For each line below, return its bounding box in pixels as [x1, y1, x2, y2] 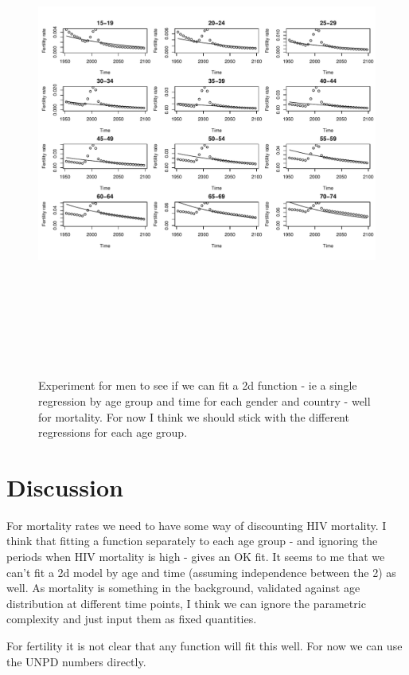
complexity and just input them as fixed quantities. [6, 610, 257, 627]
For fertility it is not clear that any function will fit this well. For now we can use [6, 637, 403, 653]
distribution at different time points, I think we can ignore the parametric [6, 595, 366, 611]
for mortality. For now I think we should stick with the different [38, 408, 349, 425]
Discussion [6, 470, 123, 503]
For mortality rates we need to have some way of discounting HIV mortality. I [6, 516, 387, 533]
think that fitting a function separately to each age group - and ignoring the [6, 532, 378, 549]
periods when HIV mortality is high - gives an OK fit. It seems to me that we [6, 548, 385, 564]
